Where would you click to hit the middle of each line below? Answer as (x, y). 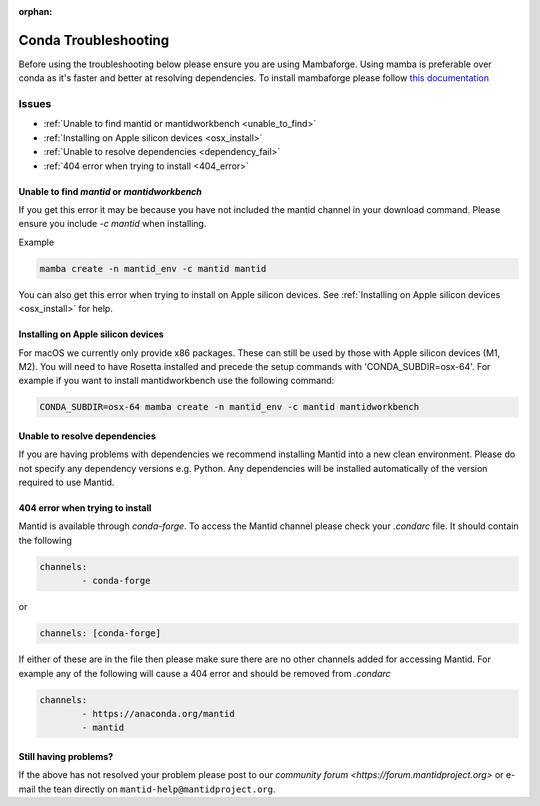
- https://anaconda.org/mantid (158, 713)
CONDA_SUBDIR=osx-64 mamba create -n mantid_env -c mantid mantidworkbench (229, 407)
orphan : (35, 11)
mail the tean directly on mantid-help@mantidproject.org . (147, 789)
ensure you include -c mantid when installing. (112, 224)
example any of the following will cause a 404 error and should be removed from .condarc (205, 673)
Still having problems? (66, 756)
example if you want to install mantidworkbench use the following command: (176, 381)
